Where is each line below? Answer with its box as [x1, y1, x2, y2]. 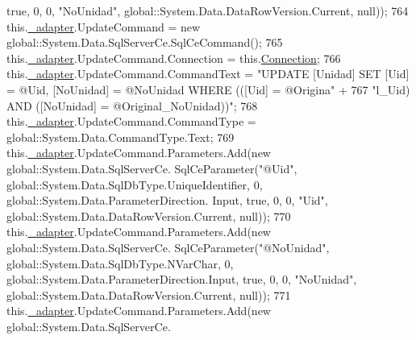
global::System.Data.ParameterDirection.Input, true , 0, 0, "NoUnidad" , [6, 271, 357, 288]
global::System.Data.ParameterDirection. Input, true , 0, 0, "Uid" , [6, 192, 328, 209]
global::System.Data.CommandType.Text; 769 [6, 128, 235, 145]
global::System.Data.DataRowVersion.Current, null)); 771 [6, 286, 291, 303]
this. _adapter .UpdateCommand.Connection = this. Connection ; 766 [6, 49, 341, 66]
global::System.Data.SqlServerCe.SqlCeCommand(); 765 [6, 34, 283, 51]
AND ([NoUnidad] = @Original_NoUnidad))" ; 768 [6, 97, 258, 114]
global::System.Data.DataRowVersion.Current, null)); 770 [6, 207, 291, 224]
